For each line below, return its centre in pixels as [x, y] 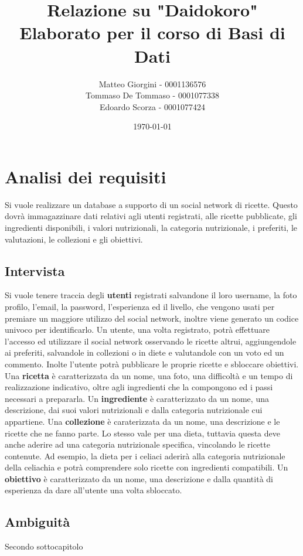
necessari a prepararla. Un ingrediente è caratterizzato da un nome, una [137, 398]
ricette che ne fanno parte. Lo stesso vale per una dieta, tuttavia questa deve [142, 433]
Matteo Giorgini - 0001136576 [152, 83]
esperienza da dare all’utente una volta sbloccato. [93, 490]
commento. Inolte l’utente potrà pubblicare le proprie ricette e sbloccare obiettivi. [152, 364]
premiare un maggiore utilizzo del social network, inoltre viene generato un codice [152, 318]
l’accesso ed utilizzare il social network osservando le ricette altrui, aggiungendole [151, 341]
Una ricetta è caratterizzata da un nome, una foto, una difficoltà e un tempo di [149, 375]
